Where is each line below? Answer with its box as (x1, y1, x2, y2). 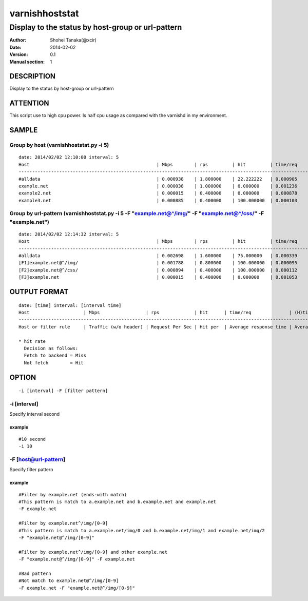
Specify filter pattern (9, 467, 53, 473)
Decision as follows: (24, 345, 79, 351)
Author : (9, 37, 27, 43)
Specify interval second (9, 411, 60, 417)
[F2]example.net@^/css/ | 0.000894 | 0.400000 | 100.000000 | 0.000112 (18, 267, 298, 273)
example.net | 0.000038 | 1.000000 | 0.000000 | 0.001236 (18, 183, 298, 189)
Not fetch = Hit (24, 360, 84, 365)
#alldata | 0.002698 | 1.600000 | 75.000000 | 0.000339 (18, 253, 298, 259)
